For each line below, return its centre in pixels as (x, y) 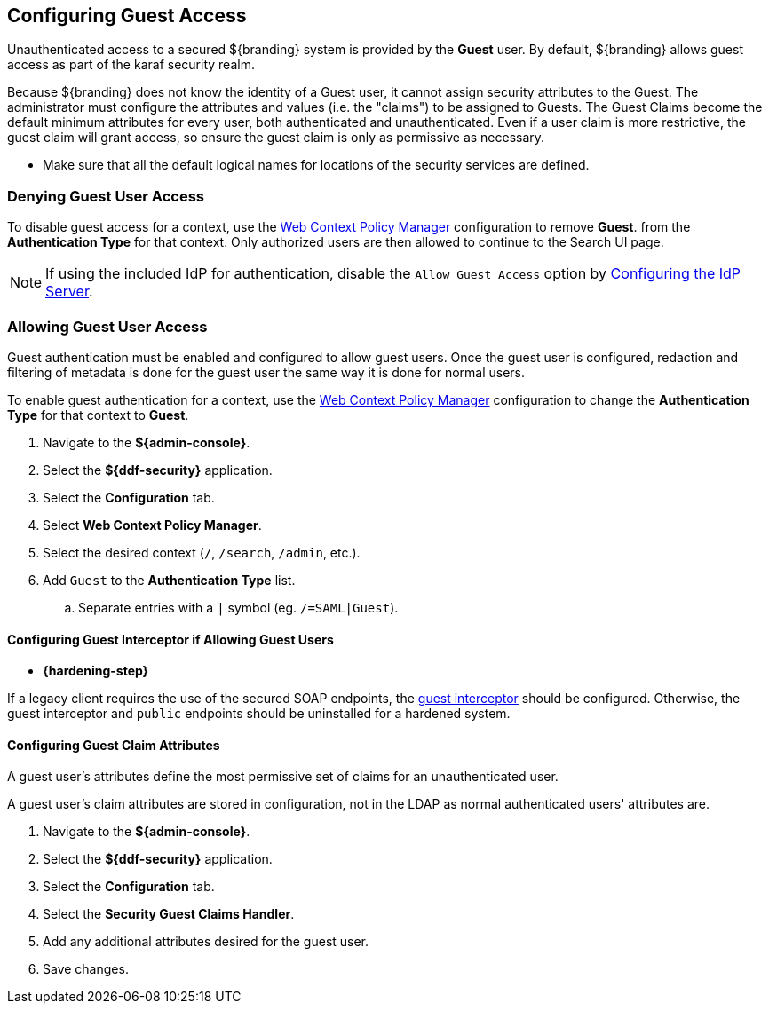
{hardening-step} (96, 671)
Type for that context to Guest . (98, 415)
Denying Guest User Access (106, 196)
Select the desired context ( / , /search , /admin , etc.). (202, 552)
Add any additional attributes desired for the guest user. (206, 942)
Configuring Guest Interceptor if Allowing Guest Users (170, 639)
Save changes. (86, 969)
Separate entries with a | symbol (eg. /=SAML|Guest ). (238, 607)
